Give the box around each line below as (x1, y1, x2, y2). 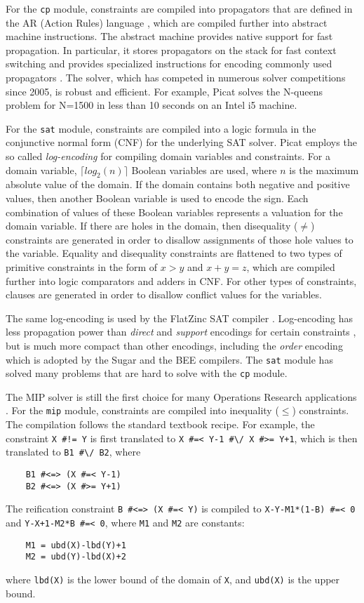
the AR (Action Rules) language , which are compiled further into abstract (6, 15, 328, 29)
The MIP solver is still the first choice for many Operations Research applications (6, 389, 357, 404)
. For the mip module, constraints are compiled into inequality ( (6, 403, 279, 418)
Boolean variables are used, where (131, 162, 277, 177)
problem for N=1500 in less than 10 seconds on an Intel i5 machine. (6, 98, 297, 112)
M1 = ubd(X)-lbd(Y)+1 (25, 540, 126, 550)
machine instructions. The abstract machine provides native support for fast (6, 29, 333, 44)
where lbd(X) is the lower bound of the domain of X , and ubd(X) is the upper (6, 571, 340, 586)
